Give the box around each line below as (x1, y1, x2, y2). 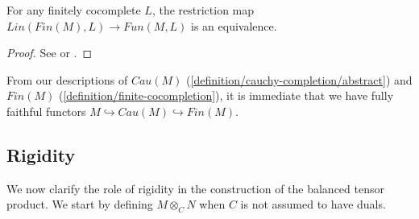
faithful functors (6, 102, 86, 119)
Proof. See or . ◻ (6, 44, 93, 61)
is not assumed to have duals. (240, 196, 386, 213)
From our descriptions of (6, 71, 128, 88)
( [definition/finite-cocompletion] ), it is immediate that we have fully (58, 87, 394, 104)
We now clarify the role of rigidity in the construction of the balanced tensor (6, 180, 384, 196)
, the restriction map (151, 2, 255, 18)
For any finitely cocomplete (6, 2, 141, 18)
